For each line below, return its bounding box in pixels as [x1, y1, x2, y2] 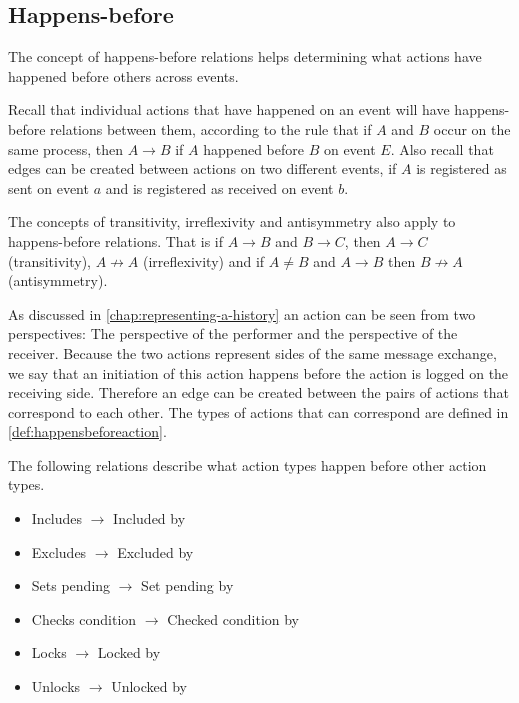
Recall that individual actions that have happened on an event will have [8, 99, 450, 120]
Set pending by [141, 575, 234, 596]
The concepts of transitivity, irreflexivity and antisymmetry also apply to [8, 211, 456, 232]
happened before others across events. [8, 65, 239, 86]
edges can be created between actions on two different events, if [8, 158, 397, 179]
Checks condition [31, 608, 137, 629]
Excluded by [117, 541, 194, 562]
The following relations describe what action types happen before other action [8, 454, 487, 475]
